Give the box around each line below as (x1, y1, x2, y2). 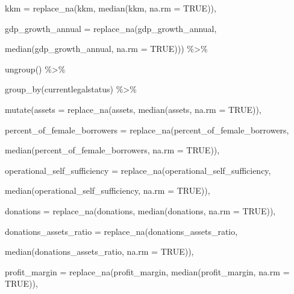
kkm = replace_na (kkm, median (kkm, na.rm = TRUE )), (5, 2, 216, 14)
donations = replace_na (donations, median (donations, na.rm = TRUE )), (5, 204, 276, 217)
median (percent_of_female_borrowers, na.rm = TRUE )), (5, 144, 220, 156)
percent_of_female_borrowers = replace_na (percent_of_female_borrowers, (5, 123, 289, 136)
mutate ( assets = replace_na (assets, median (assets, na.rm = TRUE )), (5, 103, 261, 115)
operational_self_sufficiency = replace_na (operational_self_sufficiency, (5, 164, 271, 176)
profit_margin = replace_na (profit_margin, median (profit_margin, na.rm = (5, 265, 290, 278)
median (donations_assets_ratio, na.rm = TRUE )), (5, 245, 194, 258)
